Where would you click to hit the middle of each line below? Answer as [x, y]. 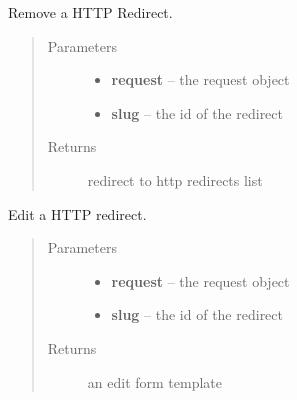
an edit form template [155, 381]
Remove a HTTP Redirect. [90, 12]
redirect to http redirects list [175, 179]
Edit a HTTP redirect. [77, 213]
